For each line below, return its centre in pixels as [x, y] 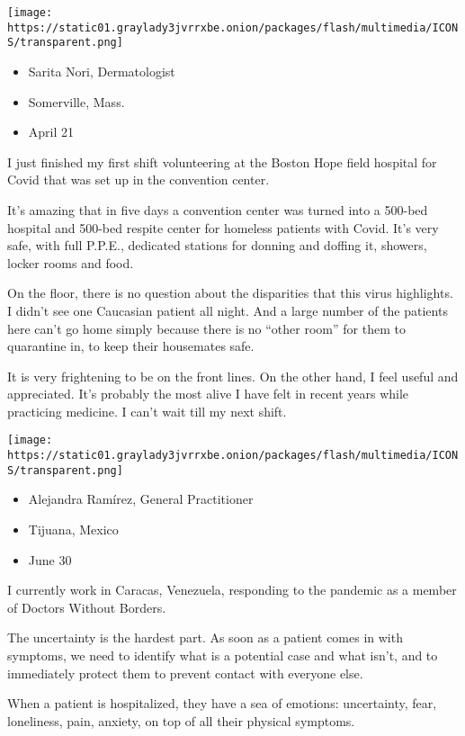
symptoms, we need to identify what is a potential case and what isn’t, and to [223, 655]
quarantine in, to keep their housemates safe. [131, 346]
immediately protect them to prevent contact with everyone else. [185, 673]
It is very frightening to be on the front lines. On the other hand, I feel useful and [233, 376]
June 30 [50, 559]
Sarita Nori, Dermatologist [102, 71]
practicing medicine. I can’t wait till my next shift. [147, 411]
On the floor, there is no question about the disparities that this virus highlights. [230, 293]
